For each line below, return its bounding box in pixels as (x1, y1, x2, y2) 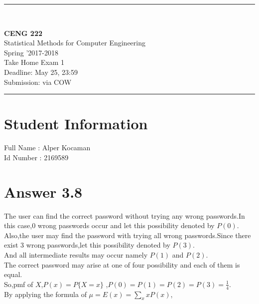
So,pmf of (4, 279, 33, 289)
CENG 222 (4, 27, 42, 38)
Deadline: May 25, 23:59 (4, 66, 78, 77)
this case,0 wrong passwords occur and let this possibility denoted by (4, 220, 215, 231)
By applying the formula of (4, 289, 87, 299)
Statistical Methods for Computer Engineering (4, 37, 146, 48)
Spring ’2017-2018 (4, 47, 58, 57)
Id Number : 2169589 (4, 152, 69, 162)
